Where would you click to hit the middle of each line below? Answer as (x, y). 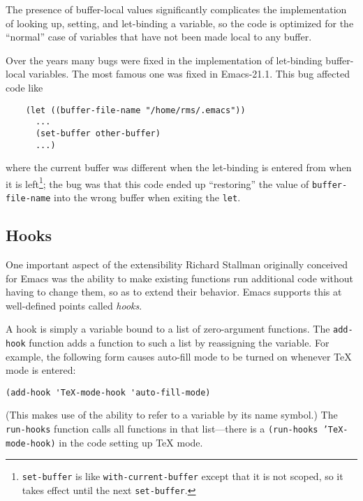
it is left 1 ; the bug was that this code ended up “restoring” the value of (157, 182)
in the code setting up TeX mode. (131, 442)
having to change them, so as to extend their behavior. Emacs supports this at (174, 292)
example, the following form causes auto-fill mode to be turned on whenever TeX (179, 356)
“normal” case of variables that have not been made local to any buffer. (159, 37)
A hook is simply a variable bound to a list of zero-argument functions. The (168, 329)
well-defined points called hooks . (74, 305)
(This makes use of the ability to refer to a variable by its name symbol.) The (172, 415)
